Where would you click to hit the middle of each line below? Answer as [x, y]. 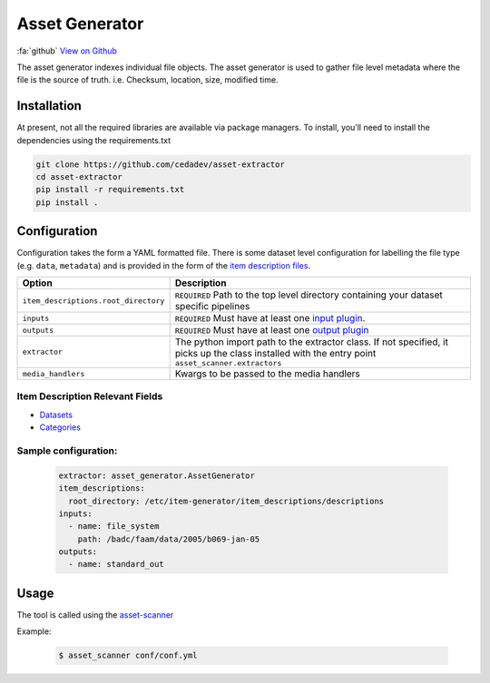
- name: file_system [114, 527]
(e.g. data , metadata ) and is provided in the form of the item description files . [164, 265]
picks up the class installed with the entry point [275, 354]
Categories [60, 427]
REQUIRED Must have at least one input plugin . [270, 318]
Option [38, 283]
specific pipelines [212, 307]
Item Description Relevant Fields [90, 396]
